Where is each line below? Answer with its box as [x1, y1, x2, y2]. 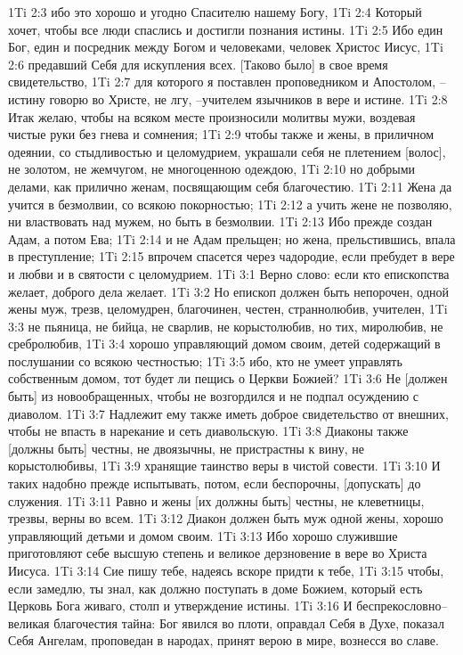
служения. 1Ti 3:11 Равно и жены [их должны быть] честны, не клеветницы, [8, 491, 425, 510]
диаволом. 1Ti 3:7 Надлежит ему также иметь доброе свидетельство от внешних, [8, 404, 449, 422]
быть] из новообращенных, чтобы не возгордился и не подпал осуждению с [8, 387, 418, 405]
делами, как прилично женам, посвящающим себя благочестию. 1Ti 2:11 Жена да [8, 176, 452, 195]
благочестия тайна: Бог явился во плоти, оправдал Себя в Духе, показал [53, 613, 444, 632]
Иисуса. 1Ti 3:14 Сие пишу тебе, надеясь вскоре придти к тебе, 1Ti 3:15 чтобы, [8, 561, 444, 579]
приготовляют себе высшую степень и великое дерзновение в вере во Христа [8, 544, 427, 562]
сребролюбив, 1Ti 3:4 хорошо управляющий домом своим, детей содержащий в [8, 334, 441, 353]
